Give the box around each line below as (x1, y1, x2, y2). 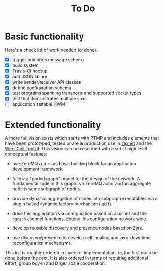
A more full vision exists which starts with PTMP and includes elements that (5, 135, 159, 141)
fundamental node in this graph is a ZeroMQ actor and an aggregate (12, 181, 151, 187)
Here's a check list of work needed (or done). (5, 47, 98, 53)
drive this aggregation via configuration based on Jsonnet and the (12, 211, 147, 217)
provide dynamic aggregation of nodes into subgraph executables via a (12, 196, 158, 202)
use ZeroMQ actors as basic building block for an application (12, 161, 137, 167)
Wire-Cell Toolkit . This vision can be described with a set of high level (5, 146, 147, 152)
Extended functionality (5, 119, 101, 130)
